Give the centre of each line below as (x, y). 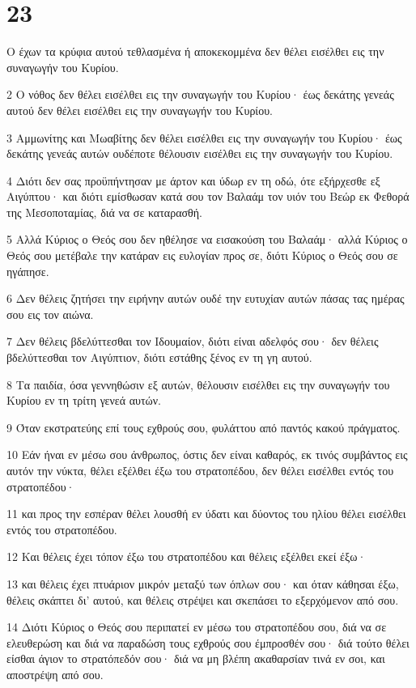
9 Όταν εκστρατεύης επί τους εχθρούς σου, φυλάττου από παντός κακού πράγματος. (204, 427)
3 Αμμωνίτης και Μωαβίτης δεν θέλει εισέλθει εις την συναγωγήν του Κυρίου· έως (204, 137)
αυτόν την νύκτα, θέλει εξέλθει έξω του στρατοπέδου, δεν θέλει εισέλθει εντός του (200, 470)
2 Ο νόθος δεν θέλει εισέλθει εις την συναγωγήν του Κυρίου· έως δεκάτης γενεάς (200, 94)
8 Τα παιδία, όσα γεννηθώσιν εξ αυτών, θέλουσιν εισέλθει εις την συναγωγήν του (198, 384)
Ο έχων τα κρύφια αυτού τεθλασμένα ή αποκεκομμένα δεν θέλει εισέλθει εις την (195, 51)
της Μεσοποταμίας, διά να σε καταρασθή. (104, 212)
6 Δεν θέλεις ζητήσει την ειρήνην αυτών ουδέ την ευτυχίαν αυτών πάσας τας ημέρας (206, 298)
